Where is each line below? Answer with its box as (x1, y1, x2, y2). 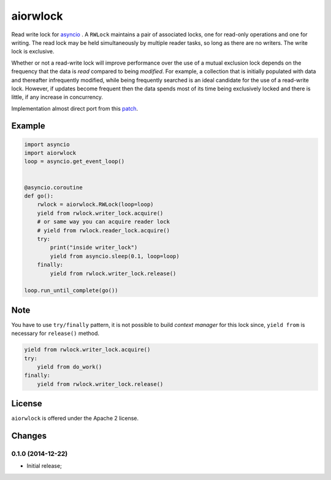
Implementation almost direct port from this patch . (11, 104, 139, 112)
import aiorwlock (24, 149, 77, 157)
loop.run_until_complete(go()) (24, 287, 119, 294)
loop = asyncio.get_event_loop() (24, 158, 125, 165)
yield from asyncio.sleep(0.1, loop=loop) (50, 253, 180, 259)
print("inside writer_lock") (50, 244, 138, 251)
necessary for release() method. (11, 329, 99, 337)
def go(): (24, 192, 54, 200)
